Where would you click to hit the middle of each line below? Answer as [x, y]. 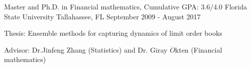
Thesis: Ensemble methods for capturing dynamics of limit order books [113, 33]
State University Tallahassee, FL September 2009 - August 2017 [102, 16]
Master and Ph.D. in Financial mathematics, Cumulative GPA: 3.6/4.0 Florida [125, 6]
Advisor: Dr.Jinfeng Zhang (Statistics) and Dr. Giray [86, 49]
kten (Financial [199, 49]
